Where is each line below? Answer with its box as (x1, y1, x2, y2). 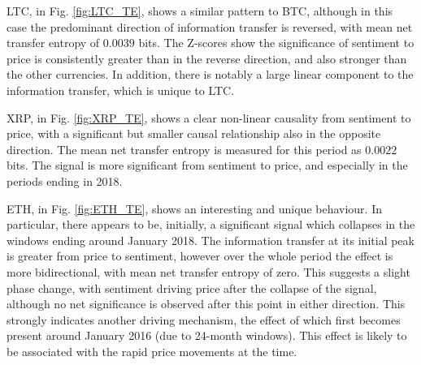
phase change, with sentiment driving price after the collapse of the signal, (7, 279, 377, 296)
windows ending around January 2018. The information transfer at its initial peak (7, 231, 414, 248)
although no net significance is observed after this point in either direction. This (7, 295, 406, 312)
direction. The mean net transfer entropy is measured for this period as (7, 140, 362, 157)
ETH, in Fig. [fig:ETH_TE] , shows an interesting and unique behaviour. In (7, 200, 382, 217)
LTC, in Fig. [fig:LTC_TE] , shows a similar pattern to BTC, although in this (7, 2, 393, 19)
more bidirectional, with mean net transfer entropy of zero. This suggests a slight (7, 263, 410, 280)
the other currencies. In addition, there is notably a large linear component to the (7, 66, 414, 83)
